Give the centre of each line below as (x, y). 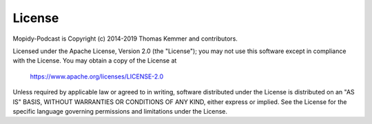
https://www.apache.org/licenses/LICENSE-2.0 (97, 76)
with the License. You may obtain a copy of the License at (95, 61)
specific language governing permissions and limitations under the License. (120, 111)
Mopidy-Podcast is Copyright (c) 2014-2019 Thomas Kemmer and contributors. (125, 39)
